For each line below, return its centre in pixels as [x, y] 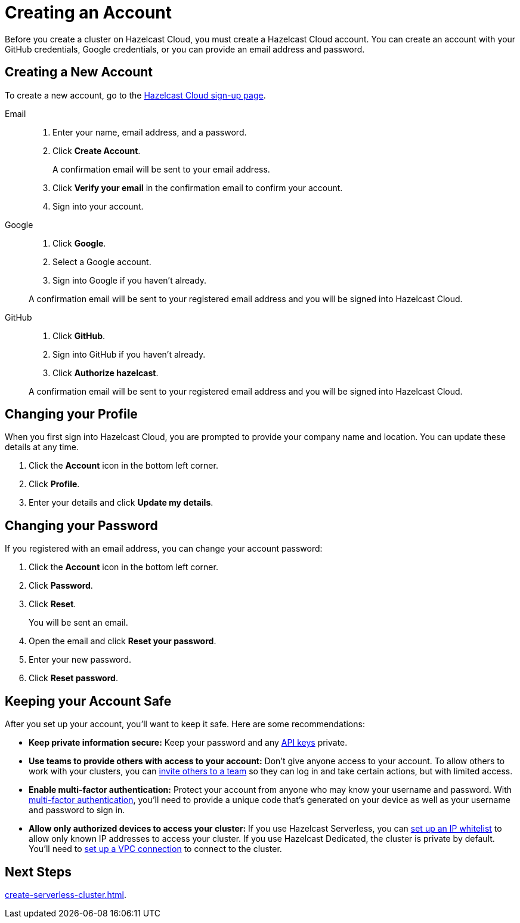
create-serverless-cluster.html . [66, 894]
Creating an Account [89, 13]
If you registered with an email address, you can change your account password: [164, 549]
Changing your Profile [71, 414]
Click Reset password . [73, 678]
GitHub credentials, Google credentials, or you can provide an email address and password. [185, 49]
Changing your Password [81, 525]
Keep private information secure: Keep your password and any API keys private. [188, 743]
